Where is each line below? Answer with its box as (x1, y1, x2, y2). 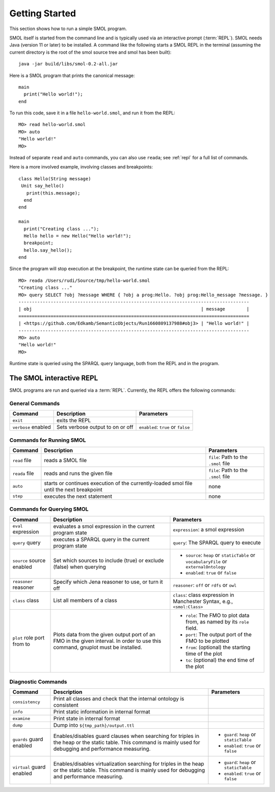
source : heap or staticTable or (185, 551, 256, 559)
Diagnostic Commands (9, 678, 67, 685)
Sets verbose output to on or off (57, 424, 133, 431)
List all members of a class (53, 597, 117, 604)
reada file (12, 470, 34, 477)
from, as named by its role (185, 618, 250, 625)
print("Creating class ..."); (23, 226, 99, 232)
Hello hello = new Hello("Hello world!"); (23, 233, 132, 238)
